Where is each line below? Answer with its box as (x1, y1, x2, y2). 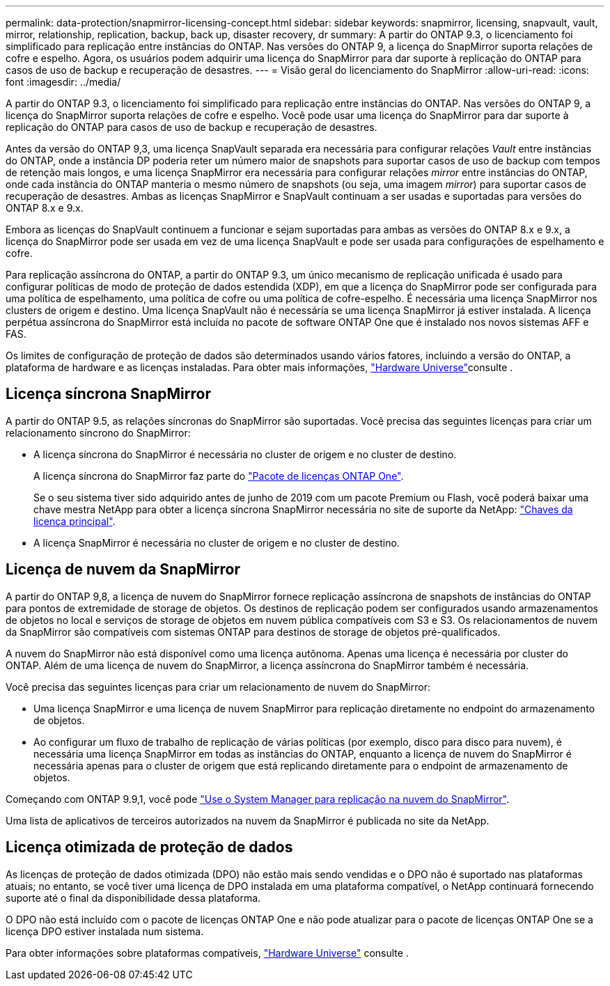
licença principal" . (33, 515, 116, 527)
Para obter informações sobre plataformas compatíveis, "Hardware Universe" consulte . (6, 946, 409, 959)
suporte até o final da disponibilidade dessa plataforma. (6, 891, 261, 904)
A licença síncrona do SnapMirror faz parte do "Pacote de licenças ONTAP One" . (33, 469, 404, 482)
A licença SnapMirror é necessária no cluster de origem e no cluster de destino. (33, 536, 400, 549)
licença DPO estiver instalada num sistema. (6, 925, 204, 937)
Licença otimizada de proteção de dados (6, 838, 293, 856)
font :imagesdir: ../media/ (6, 76, 121, 88)
